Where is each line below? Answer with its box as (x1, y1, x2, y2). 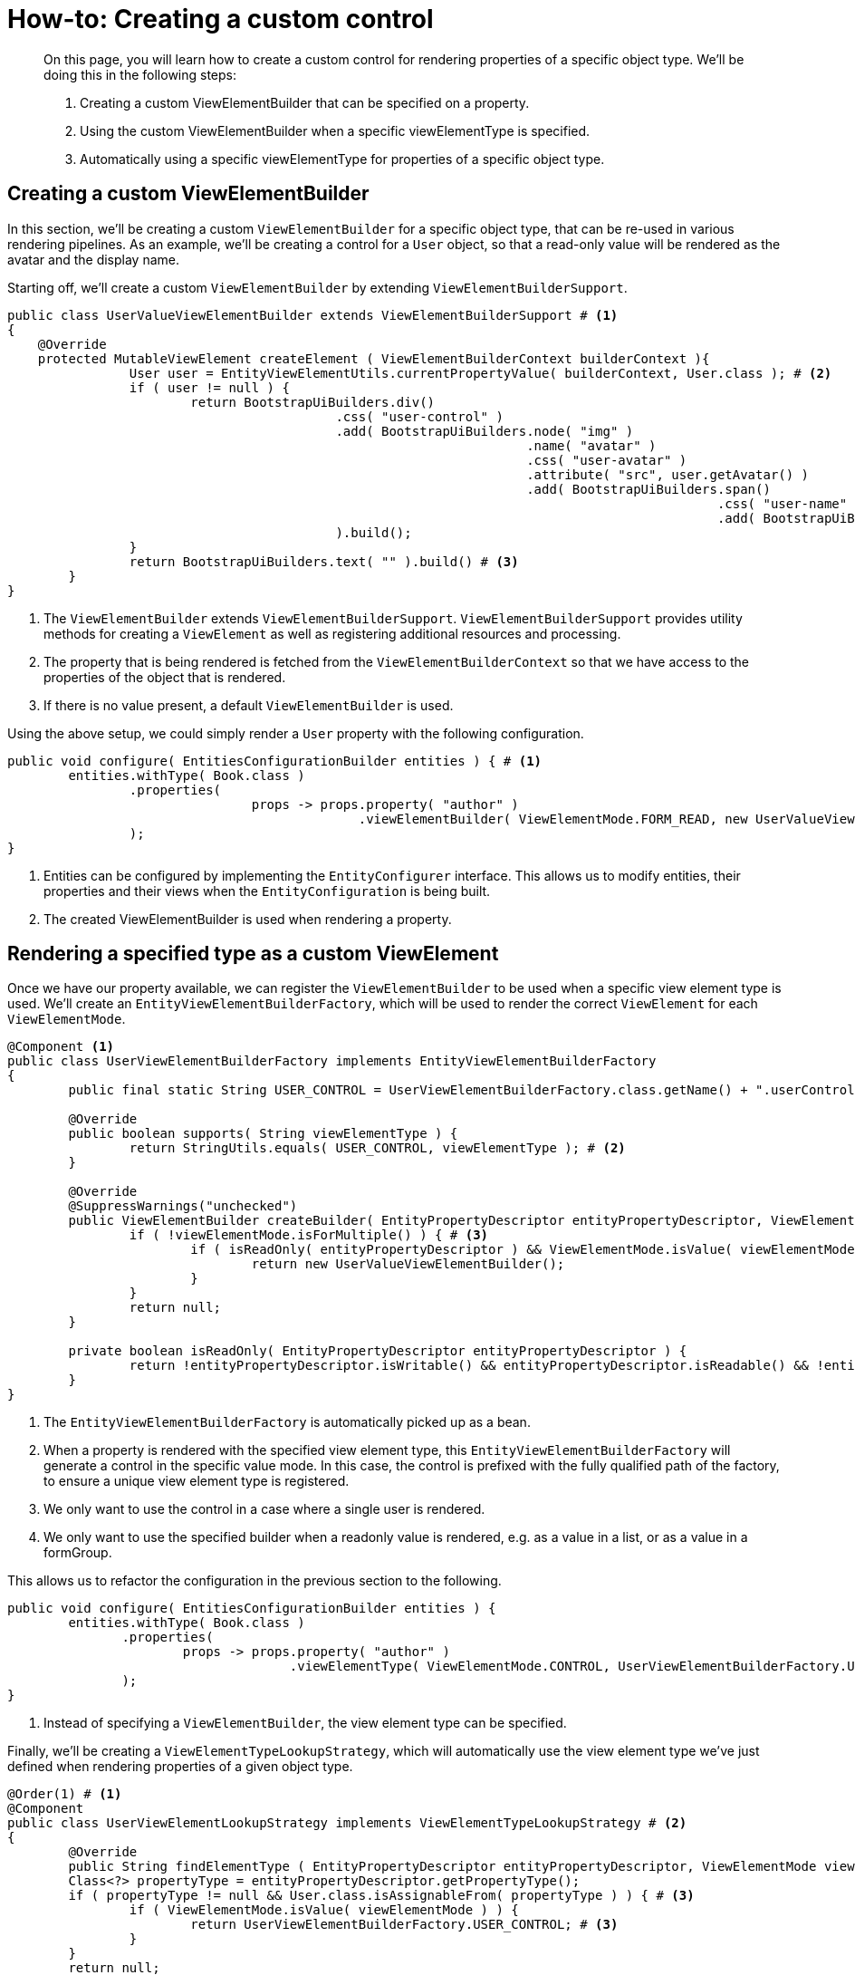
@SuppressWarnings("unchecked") (68, 1199, 298, 1214)
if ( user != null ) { (129, 380, 290, 395)
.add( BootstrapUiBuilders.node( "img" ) (335, 423, 634, 438)
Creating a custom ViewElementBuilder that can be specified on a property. (80, 94, 530, 111)
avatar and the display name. (7, 251, 180, 267)
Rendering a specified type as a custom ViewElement (7, 942, 499, 966)
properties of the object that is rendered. (43, 669, 286, 685)
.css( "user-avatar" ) (526, 452, 687, 467)
